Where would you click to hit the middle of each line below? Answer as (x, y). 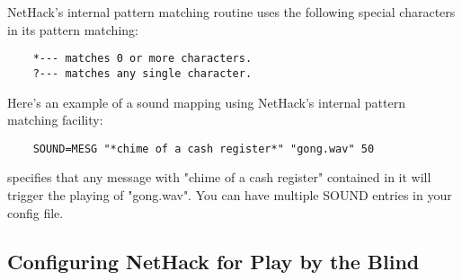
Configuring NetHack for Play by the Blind (213, 261)
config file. (36, 212)
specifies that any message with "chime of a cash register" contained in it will (219, 177)
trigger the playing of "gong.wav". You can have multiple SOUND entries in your (230, 194)
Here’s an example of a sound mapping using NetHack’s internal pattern (206, 102)
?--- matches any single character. (142, 73)
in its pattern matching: (73, 29)
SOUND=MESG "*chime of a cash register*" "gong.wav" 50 (204, 149)
